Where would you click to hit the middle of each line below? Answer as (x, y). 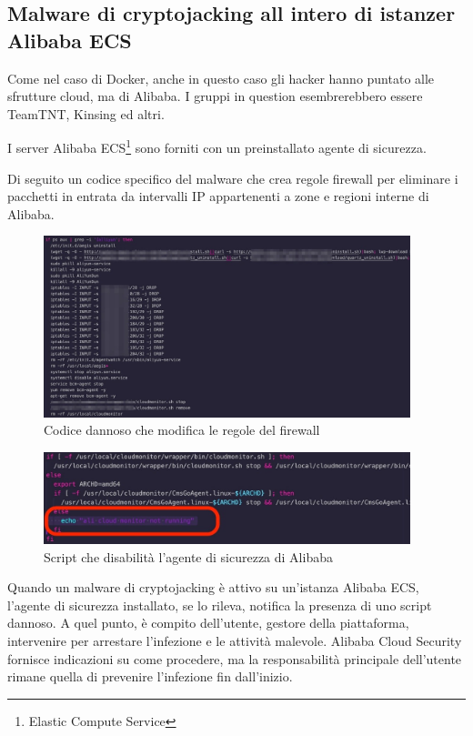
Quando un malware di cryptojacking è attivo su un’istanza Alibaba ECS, (213, 587)
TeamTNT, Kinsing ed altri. (86, 113)
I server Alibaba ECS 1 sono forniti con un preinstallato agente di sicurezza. (217, 146)
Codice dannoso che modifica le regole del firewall (182, 430)
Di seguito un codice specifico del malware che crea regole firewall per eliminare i (233, 178)
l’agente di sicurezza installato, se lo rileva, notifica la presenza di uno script (220, 605)
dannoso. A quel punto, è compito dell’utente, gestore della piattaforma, (208, 623)
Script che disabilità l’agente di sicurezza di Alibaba (188, 556)
